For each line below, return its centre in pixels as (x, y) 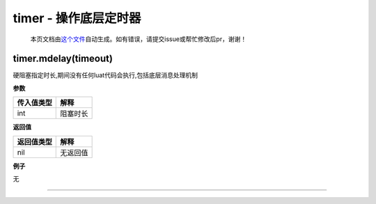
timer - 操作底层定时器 (77, 18)
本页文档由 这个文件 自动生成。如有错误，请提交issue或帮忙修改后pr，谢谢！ (139, 39)
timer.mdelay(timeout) (63, 59)
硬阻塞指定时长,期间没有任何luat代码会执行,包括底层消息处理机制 (105, 75)
